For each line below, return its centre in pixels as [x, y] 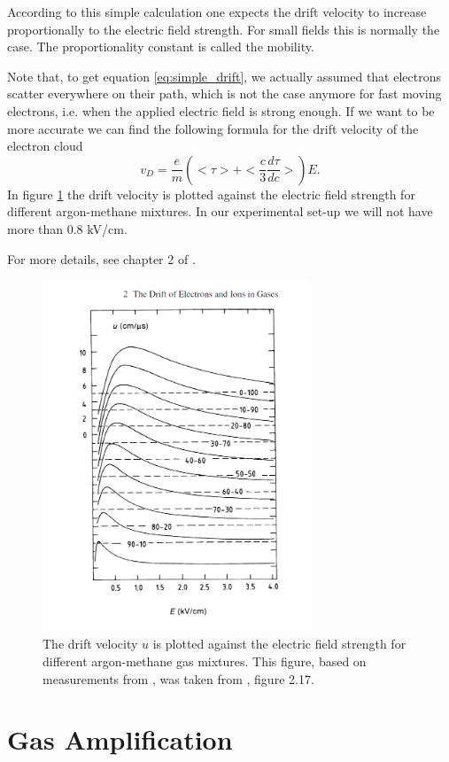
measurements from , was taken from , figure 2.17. [178, 678]
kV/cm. [107, 228]
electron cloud [45, 146]
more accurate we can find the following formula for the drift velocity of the [213, 128]
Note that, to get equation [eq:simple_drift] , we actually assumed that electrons [224, 76]
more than [35, 228]
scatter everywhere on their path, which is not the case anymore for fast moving [224, 93]
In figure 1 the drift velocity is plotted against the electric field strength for [211, 194]
